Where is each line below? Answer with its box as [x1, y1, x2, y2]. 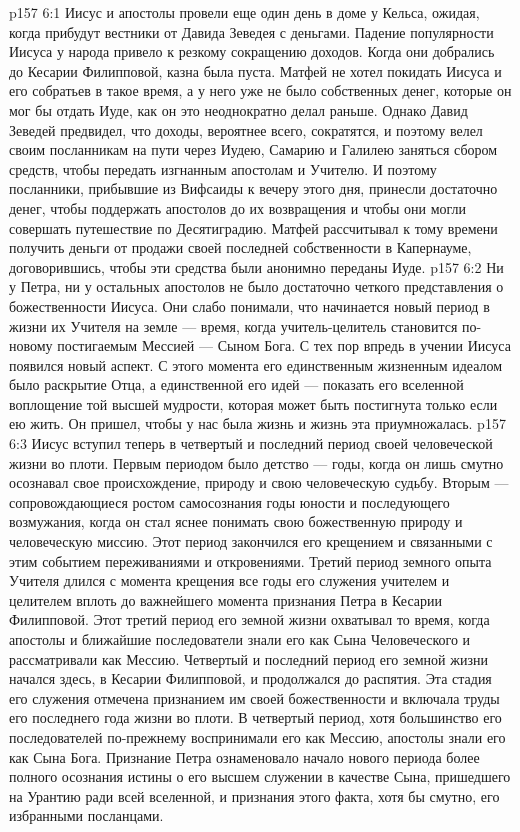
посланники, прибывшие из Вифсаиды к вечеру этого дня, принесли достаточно [9, 178, 498, 199]
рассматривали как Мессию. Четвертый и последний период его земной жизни [9, 648, 488, 669]
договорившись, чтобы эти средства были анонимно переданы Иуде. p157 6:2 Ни [9, 256, 504, 277]
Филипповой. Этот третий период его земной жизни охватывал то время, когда [9, 609, 490, 630]
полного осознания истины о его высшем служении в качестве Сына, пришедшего [9, 766, 511, 787]
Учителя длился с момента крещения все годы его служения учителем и [9, 570, 450, 591]
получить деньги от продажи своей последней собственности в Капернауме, [9, 237, 472, 258]
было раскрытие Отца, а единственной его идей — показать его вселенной [9, 374, 464, 395]
